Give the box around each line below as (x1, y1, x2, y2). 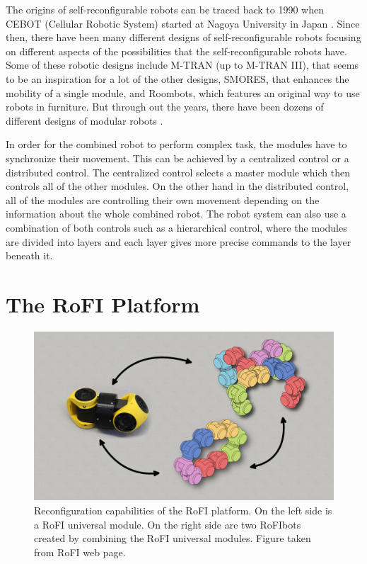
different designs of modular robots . (6, 113, 163, 128)
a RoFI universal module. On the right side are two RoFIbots (34, 517, 301, 531)
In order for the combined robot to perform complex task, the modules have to (6, 137, 347, 152)
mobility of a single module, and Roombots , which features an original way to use (6, 85, 360, 100)
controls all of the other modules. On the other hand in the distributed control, (6, 179, 349, 193)
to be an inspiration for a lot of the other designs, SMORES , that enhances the (6, 71, 349, 86)
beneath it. (6, 248, 53, 263)
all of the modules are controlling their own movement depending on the (6, 192, 320, 207)
